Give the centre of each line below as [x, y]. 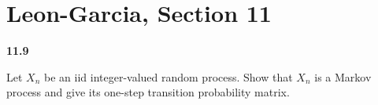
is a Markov [343, 76]
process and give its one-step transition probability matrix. [148, 92]
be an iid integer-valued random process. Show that [169, 76]
